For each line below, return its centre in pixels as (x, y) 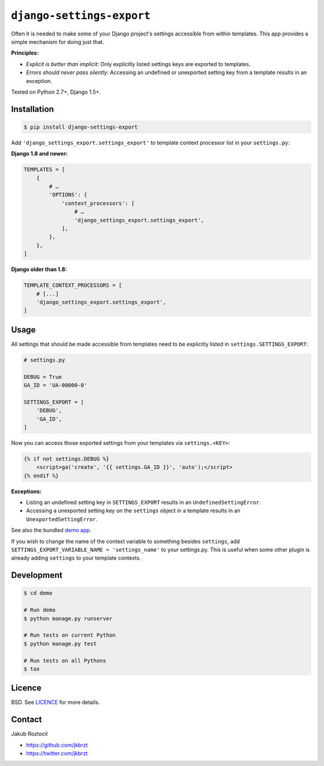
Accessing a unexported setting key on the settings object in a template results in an (133, 510)
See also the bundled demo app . (51, 530)
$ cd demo (38, 593)
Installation (32, 109)
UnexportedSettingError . (62, 519)
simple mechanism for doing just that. (58, 41)
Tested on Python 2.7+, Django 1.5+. (56, 92)
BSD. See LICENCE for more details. (55, 702)
